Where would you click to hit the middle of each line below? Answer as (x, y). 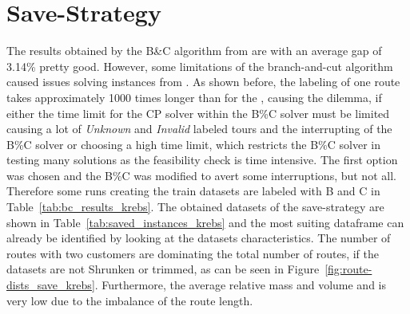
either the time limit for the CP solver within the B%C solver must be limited (198, 113)
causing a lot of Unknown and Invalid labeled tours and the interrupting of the (199, 129)
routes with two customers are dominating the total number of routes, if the (193, 253)
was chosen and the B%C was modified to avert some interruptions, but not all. (201, 175)
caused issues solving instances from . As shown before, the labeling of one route (203, 82)
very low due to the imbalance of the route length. (130, 300)
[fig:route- (348, 269)
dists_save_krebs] (51, 285)
